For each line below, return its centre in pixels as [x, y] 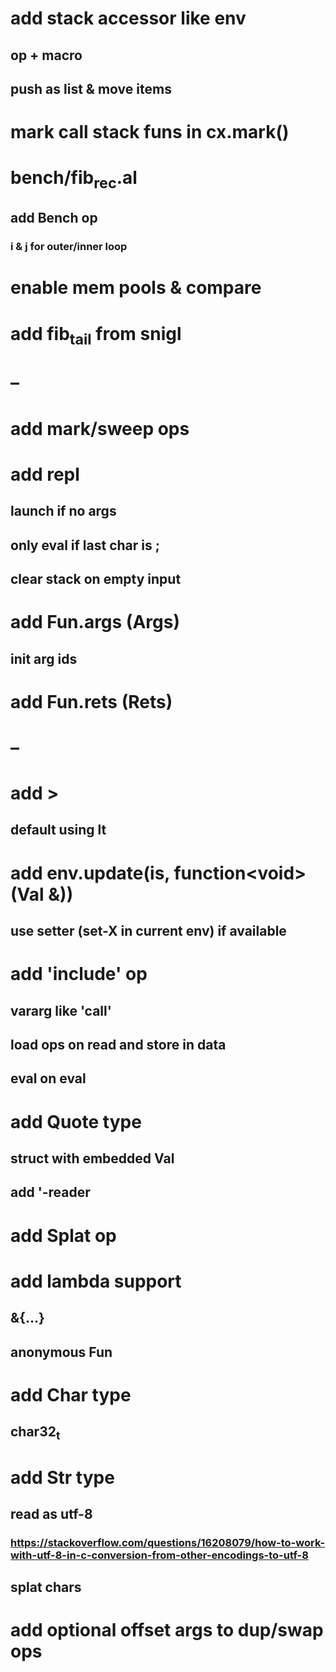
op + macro [46, 55]
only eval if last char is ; [85, 545]
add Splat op [63, 1235]
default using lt [58, 830]
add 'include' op [79, 974]
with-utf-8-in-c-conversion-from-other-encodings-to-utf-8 [159, 1555]
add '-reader [50, 1192]
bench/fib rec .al [74, 179]
